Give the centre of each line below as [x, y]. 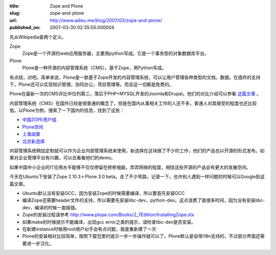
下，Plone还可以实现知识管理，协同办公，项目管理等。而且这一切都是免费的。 [91, 84]
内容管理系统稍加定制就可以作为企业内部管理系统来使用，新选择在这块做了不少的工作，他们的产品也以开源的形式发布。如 [137, 151]
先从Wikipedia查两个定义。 [38, 37]
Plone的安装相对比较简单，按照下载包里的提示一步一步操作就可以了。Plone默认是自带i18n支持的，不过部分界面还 [141, 236]
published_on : [25, 28]
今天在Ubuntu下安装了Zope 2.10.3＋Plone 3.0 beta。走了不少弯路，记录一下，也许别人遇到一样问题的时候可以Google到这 [137, 177]
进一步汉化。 [40, 243]
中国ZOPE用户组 [39, 120]
